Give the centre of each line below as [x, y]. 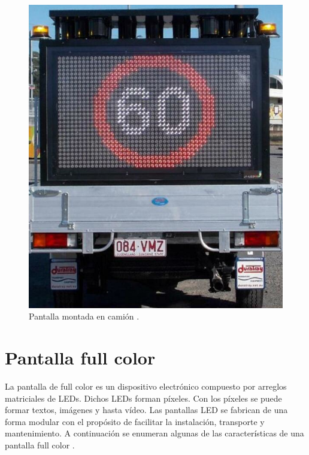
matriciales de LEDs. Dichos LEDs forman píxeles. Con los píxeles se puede [143, 398]
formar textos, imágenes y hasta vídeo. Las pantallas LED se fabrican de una [146, 410]
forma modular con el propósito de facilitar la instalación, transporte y [135, 421]
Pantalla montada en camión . [84, 316]
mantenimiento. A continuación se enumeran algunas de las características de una [154, 433]
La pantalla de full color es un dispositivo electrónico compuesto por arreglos [146, 386]
